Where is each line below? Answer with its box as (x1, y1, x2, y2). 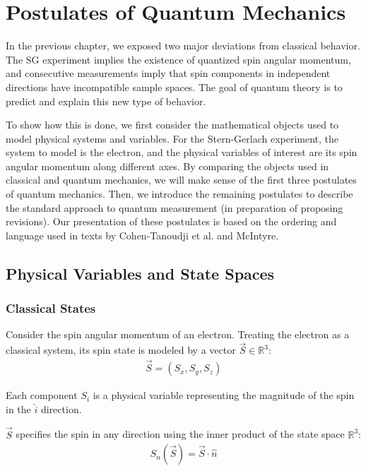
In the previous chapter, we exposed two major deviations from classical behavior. (6, 38, 360, 53)
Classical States (6, 299, 96, 317)
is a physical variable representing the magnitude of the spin (93, 388, 355, 403)
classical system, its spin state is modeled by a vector (6, 342, 236, 357)
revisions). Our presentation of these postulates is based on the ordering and (6, 214, 337, 229)
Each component (6, 388, 78, 403)
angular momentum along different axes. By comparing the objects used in (6, 158, 329, 173)
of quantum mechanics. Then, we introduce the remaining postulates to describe (6, 186, 353, 201)
